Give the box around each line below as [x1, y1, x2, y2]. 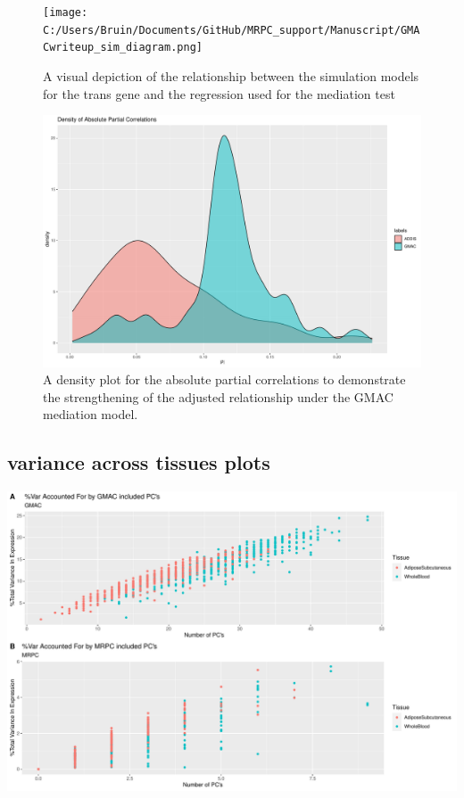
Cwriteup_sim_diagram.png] [43, 41, 203, 54]
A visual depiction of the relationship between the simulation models [43, 66, 419, 85]
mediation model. [43, 405, 138, 424]
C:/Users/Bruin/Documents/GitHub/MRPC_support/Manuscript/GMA [43, 23, 420, 37]
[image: [43, 6, 88, 19]
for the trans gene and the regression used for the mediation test [43, 84, 395, 103]
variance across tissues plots [7, 448, 270, 476]
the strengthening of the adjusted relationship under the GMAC [43, 387, 394, 406]
